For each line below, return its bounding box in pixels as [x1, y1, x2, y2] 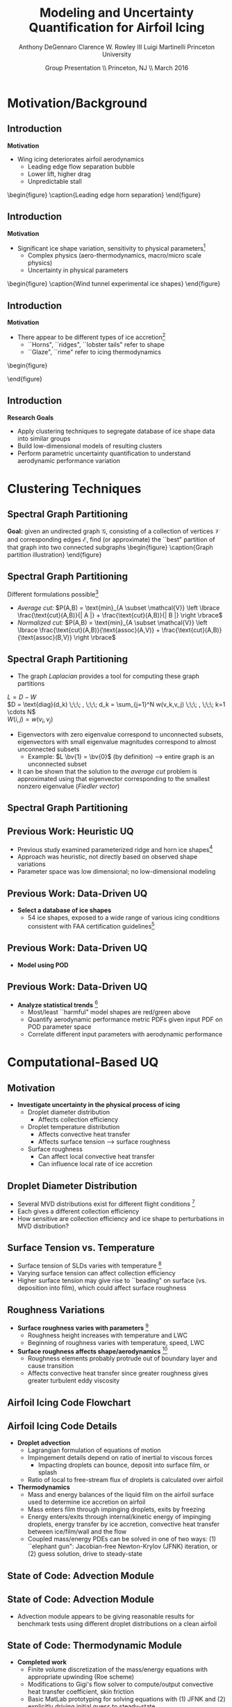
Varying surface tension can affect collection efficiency [17, 1269, 176, 1277]
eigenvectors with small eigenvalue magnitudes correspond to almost [17, 737, 217, 746]
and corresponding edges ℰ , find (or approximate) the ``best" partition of [7, 535, 215, 544]
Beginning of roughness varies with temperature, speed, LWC [27, 1338, 205, 1346]
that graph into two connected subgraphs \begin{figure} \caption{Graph [7, 543, 213, 551]
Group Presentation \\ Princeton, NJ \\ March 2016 [44, 63, 189, 72]
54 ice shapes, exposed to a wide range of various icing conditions [27, 913, 220, 922]
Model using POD [17, 961, 69, 969]
